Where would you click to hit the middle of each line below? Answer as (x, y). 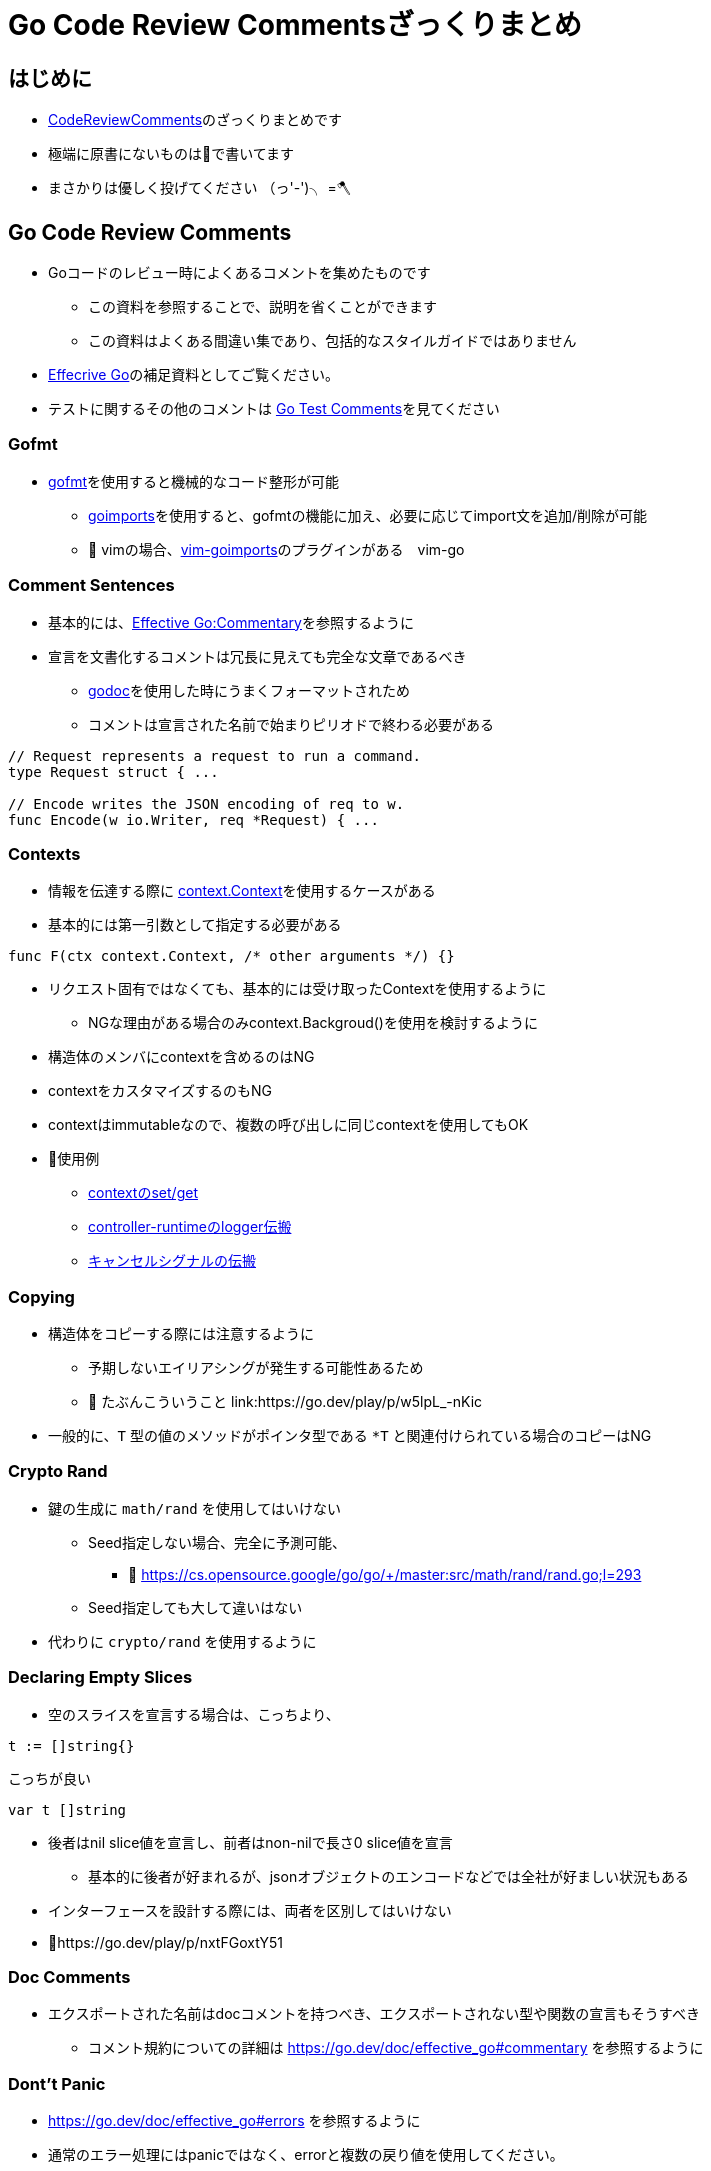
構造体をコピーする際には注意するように (181, 1334)
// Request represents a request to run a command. (215, 755)
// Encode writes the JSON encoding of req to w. (206, 803)
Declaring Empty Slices (100, 1677)
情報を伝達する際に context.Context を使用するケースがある (242, 891)
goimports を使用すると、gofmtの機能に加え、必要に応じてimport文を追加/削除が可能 (368, 515)
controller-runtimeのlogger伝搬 (190, 1227)
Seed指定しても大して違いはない (195, 1607)
